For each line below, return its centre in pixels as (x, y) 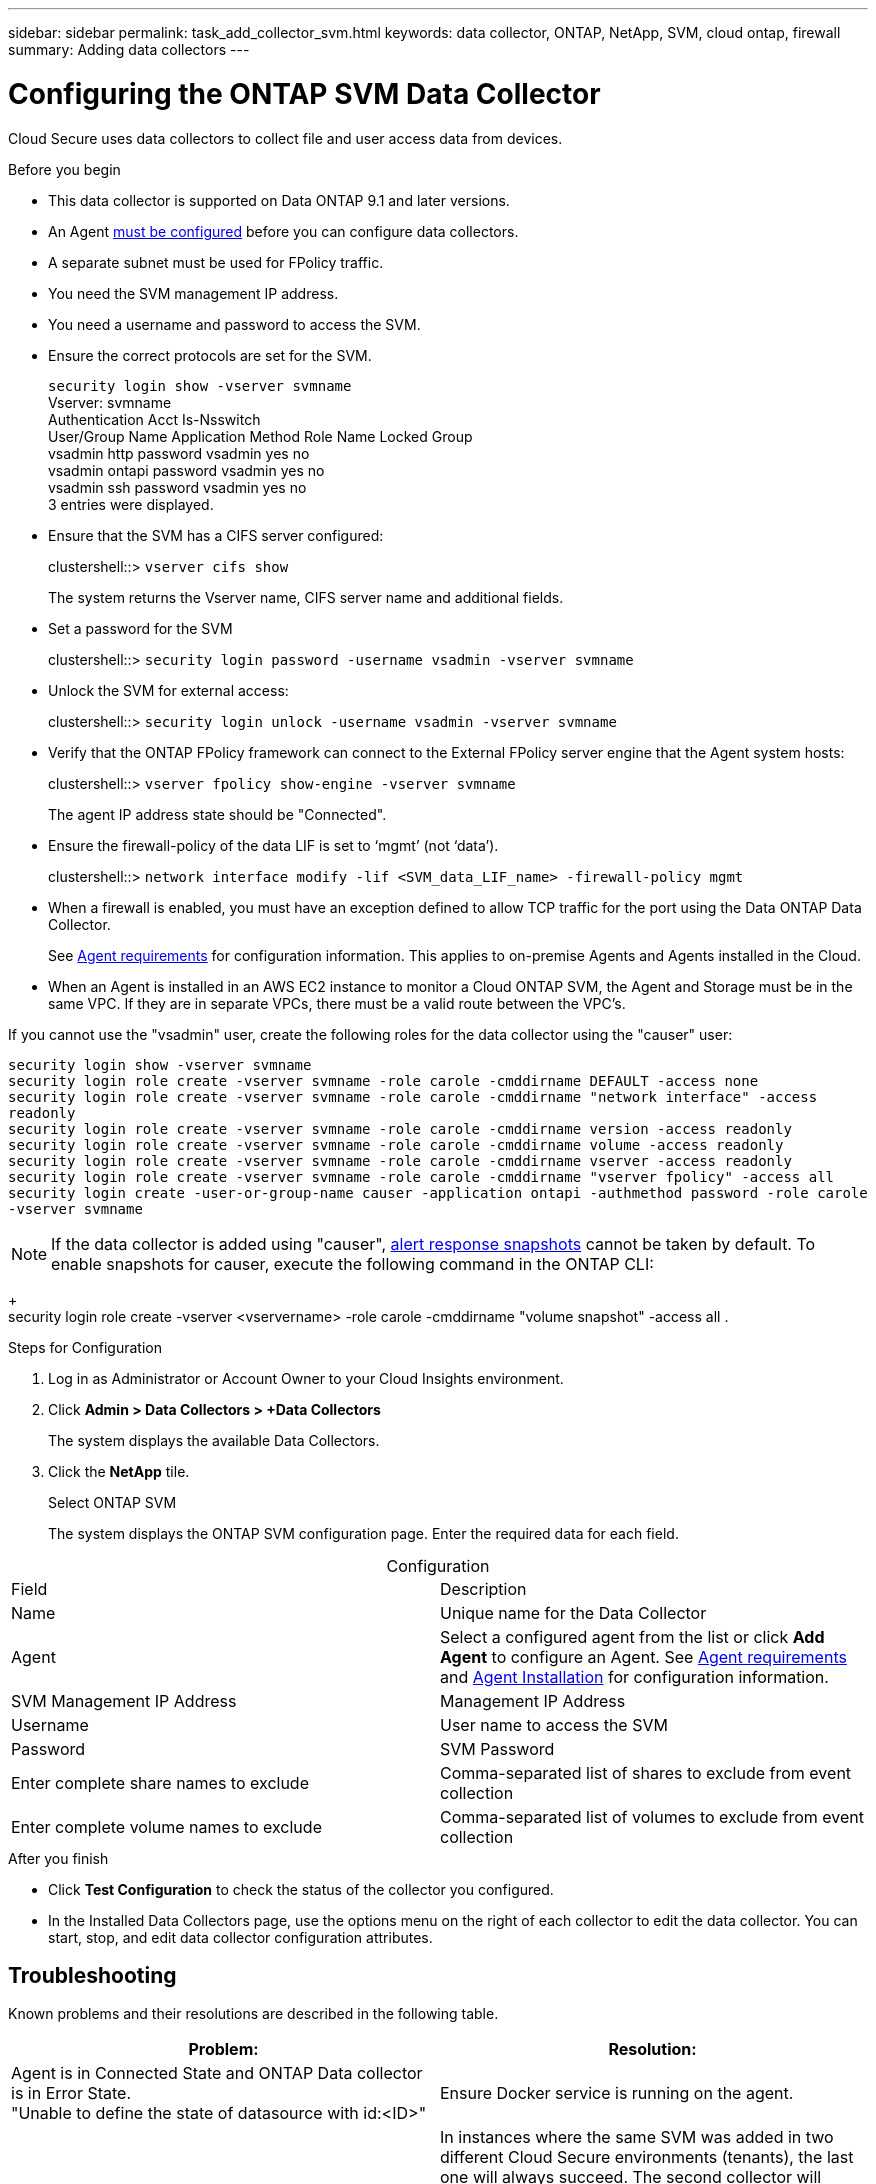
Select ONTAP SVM (112, 1502)
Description (483, 1588)
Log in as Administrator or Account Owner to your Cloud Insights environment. (306, 1378)
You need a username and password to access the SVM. (234, 324)
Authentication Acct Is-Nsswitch (154, 419)
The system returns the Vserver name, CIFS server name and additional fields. (306, 597)
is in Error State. (71, 2093)
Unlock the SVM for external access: (168, 690)
